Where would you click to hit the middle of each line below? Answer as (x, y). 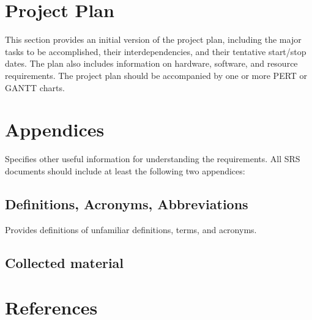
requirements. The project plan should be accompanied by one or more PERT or (156, 75)
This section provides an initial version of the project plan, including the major (153, 39)
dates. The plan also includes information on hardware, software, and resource (151, 63)
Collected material (65, 262)
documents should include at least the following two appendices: (125, 170)
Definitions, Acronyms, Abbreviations (127, 203)
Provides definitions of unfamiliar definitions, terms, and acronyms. (131, 229)
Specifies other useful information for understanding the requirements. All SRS (153, 159)
